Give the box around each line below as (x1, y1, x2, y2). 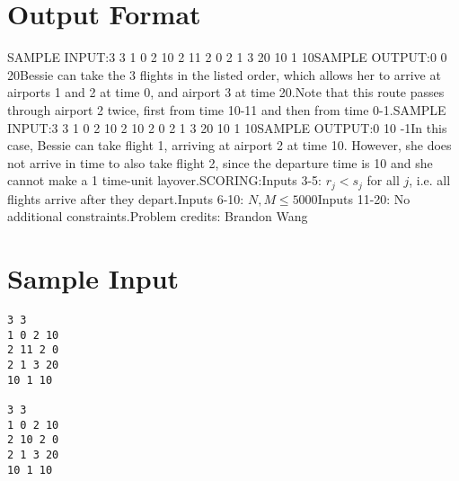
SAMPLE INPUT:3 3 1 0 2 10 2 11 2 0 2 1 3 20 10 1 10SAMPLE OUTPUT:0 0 (7, 48, 447, 67)
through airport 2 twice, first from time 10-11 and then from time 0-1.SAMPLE (7, 100, 446, 119)
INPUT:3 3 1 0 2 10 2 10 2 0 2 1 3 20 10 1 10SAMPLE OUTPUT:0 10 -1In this (7, 118, 447, 137)
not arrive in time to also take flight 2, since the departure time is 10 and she (7, 153, 433, 172)
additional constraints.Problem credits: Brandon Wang (7, 207, 308, 226)
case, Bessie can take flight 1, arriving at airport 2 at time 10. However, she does (7, 136, 452, 155)
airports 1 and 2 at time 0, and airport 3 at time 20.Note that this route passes (7, 83, 445, 102)
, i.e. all (409, 171, 451, 190)
